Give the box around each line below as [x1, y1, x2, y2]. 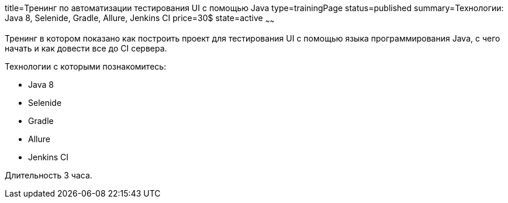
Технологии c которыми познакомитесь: [5, 61, 167, 71]
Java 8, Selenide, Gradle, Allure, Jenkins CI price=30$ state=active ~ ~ [5, 13, 275, 25]
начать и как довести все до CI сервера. [5, 43, 167, 53]
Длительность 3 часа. [5, 170, 92, 180]
